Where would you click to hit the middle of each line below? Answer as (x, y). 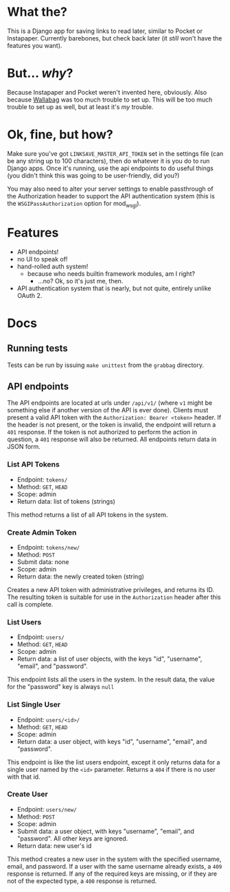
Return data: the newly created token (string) (80, 576)
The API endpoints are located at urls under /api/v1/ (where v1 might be (110, 403)
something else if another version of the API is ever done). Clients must (108, 410)
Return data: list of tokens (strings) (66, 501)
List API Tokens (33, 465)
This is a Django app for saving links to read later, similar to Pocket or (105, 31)
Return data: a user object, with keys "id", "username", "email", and (112, 741)
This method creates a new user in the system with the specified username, (114, 859)
